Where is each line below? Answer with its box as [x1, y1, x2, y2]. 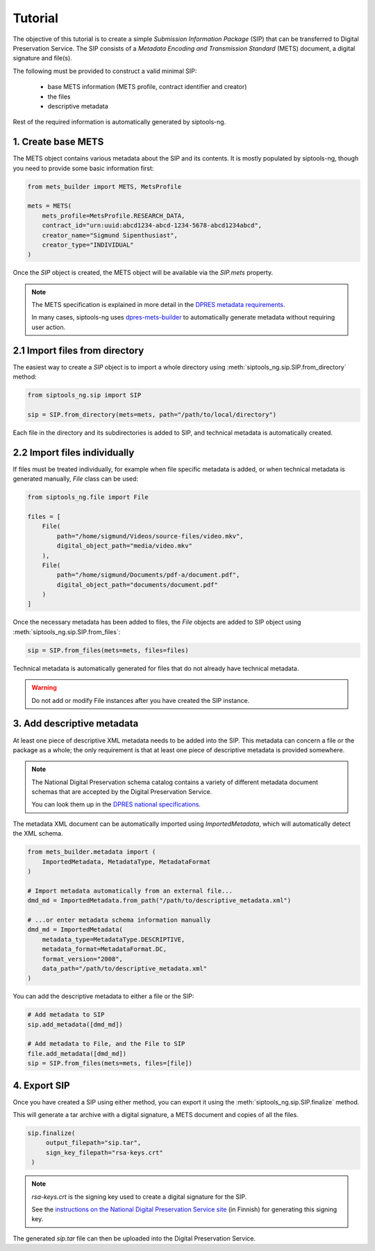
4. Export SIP [12, 1079, 70, 1091]
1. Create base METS [12, 136, 104, 148]
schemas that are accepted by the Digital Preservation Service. [31, 788, 212, 796]
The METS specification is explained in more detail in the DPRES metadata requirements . [31, 301, 285, 309]
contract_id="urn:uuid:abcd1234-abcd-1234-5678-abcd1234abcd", [42, 222, 262, 229]
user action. [31, 323, 66, 331]
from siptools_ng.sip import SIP [27, 391, 142, 399]
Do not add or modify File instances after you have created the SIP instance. [31, 696, 250, 704]
